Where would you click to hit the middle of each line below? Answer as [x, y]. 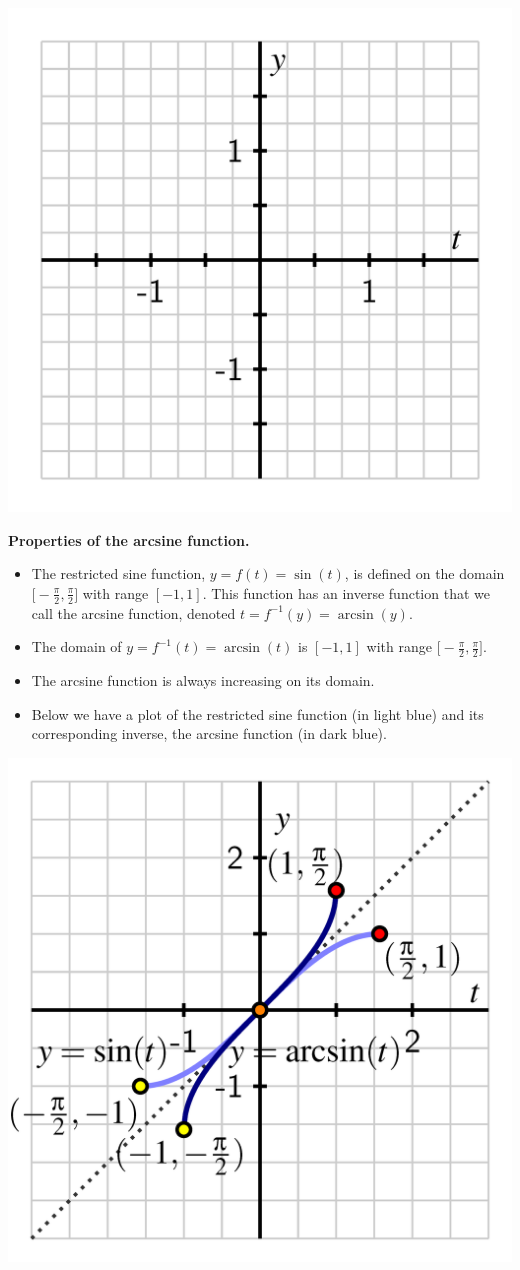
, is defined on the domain [424, 573]
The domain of [76, 646]
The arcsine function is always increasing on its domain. [203, 680]
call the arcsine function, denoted [133, 612]
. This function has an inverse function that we [346, 592]
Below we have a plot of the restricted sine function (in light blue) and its [257, 713]
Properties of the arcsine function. [129, 539]
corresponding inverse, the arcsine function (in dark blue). [209, 733]
